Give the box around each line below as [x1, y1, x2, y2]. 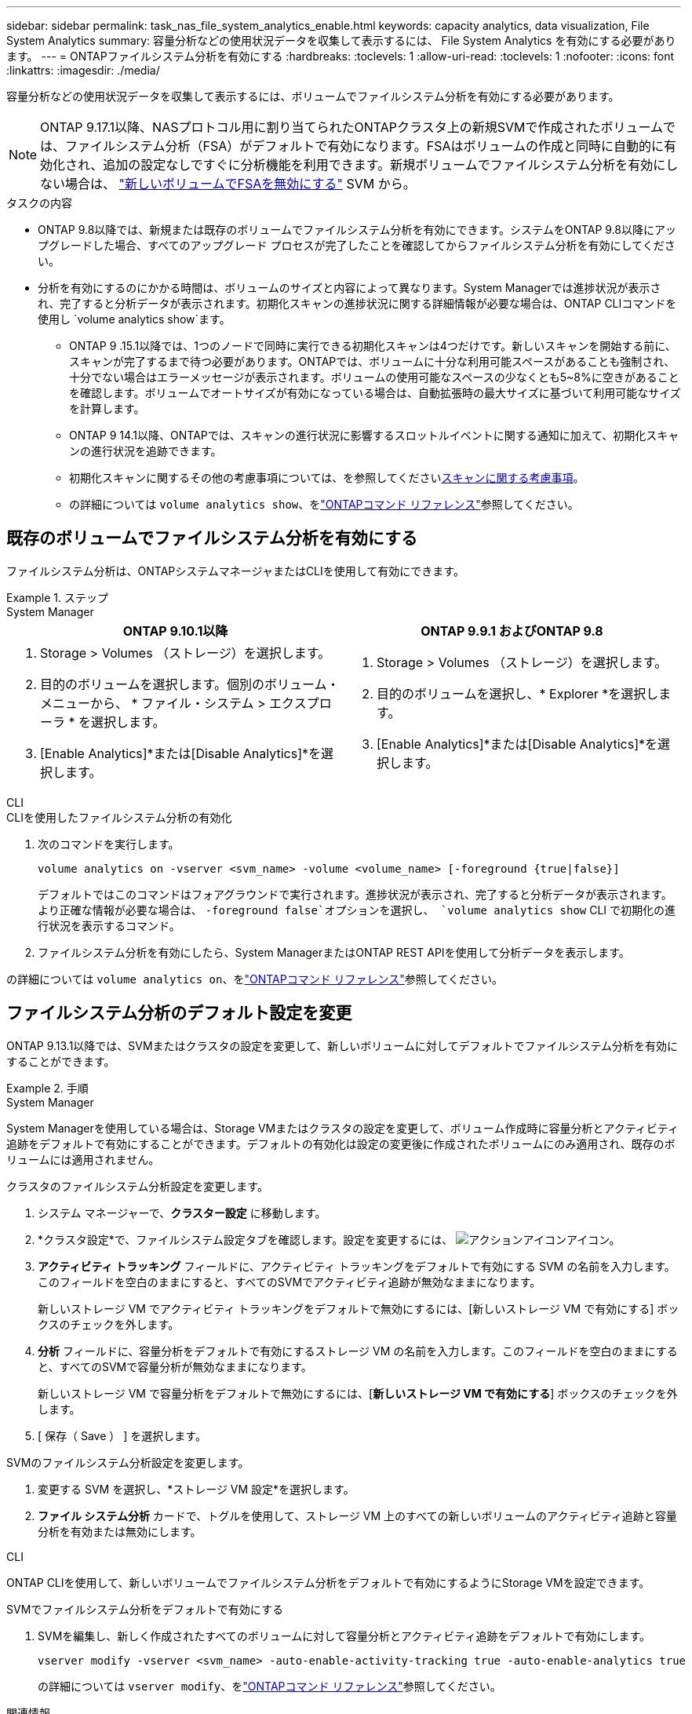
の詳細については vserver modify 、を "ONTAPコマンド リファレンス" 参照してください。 [38, 1679, 501, 1693]
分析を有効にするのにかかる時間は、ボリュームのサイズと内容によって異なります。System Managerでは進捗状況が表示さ [38, 281, 661, 294]
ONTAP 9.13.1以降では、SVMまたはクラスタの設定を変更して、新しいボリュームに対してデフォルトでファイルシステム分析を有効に [6, 1038, 678, 1052]
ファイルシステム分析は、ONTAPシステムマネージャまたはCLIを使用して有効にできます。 [6, 563, 464, 578]
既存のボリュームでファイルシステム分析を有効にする [6, 528, 417, 549]
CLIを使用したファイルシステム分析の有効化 [6, 810, 232, 824]
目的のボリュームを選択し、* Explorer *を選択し [377, 685, 659, 702]
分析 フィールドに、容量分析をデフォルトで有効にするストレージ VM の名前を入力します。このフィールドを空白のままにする [38, 1344, 678, 1358]
